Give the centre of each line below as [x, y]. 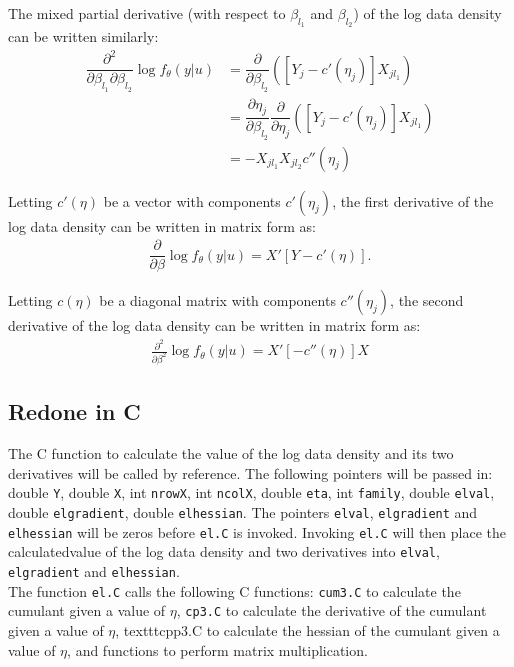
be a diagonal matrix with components [217, 300]
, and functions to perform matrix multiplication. [217, 649]
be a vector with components [192, 200]
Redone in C [74, 411]
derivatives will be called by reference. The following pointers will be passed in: [250, 472]
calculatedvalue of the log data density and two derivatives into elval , [224, 551]
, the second [427, 300]
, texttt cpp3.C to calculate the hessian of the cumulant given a [307, 629]
